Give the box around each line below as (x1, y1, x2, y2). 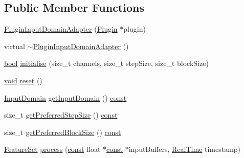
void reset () (4, 75, 42, 85)
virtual (4, 40, 25, 51)
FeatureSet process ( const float (4, 144, 101, 154)
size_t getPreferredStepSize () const (4, 109, 118, 120)
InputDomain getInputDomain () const (4, 92, 127, 103)
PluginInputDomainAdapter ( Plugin (4, 24, 118, 34)
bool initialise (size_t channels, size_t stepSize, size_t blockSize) (4, 58, 209, 69)
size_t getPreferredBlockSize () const (4, 126, 121, 137)
